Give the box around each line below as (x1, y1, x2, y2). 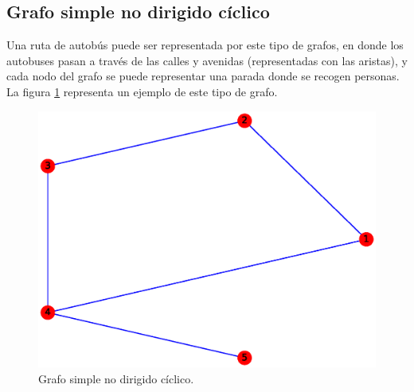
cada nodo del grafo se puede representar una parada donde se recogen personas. (6, 68, 400, 84)
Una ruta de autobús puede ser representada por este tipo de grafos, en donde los (6, 37, 404, 53)
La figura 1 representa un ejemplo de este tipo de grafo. (6, 83, 278, 99)
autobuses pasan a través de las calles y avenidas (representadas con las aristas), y (6, 52, 408, 68)
